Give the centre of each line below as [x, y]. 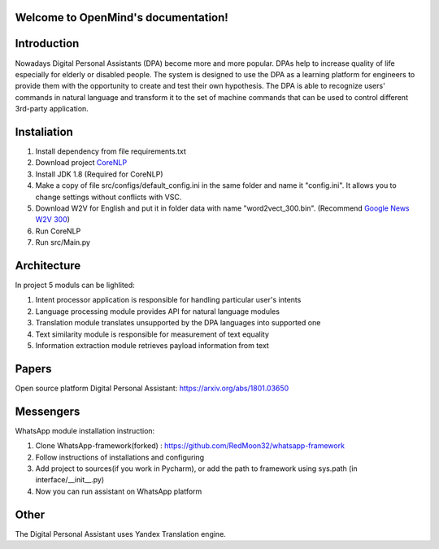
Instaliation [44, 131]
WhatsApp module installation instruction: [85, 430]
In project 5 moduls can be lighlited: [75, 285]
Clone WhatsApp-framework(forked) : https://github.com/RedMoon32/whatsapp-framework [190, 446]
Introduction [47, 44]
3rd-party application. [52, 109]
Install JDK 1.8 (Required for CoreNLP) [99, 174]
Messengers [48, 411]
